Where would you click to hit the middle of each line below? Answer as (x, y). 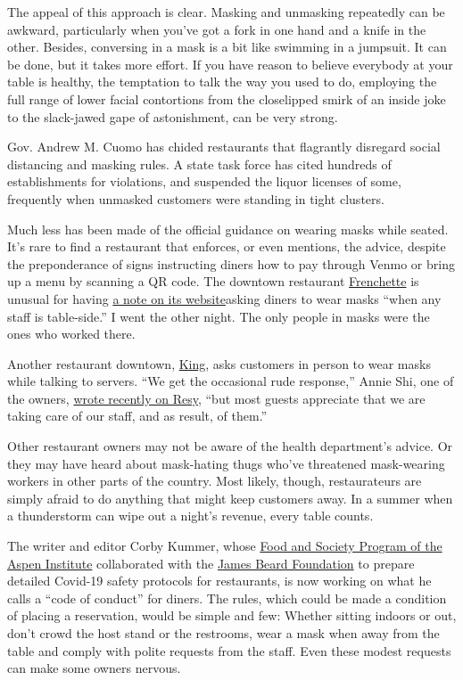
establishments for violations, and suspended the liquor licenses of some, (204, 181)
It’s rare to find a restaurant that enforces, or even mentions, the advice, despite (227, 246)
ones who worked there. (71, 334)
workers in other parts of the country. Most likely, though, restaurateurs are (215, 481)
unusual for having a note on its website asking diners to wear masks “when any (224, 298)
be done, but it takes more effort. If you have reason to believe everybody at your (230, 64)
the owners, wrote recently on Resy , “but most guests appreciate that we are (216, 398)
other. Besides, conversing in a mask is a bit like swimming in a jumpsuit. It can (227, 47)
